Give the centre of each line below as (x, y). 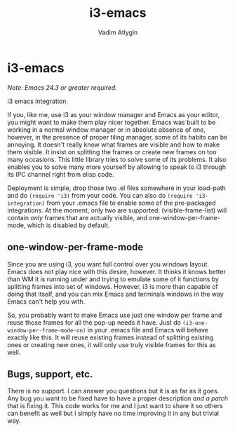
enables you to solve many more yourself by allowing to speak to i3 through (117, 167)
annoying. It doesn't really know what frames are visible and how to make (114, 144)
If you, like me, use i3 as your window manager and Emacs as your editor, (114, 114)
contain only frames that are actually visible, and (78, 217)
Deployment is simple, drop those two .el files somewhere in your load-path (117, 188)
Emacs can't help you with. (46, 301)
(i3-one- (195, 323)
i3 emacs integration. (38, 101)
